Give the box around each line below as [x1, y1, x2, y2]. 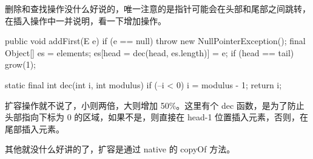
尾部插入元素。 [5, 122, 64, 135]
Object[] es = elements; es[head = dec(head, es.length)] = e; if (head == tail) [5, 46, 294, 59]
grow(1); [5, 58, 36, 71]
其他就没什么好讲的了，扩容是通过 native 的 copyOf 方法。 [5, 143, 235, 155]
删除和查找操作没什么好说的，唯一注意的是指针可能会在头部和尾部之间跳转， [5, 2, 311, 15]
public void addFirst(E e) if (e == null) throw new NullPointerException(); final [5, 34, 306, 47]
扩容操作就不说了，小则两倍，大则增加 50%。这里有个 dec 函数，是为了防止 [5, 99, 305, 111]
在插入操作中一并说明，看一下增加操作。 [5, 14, 166, 27]
